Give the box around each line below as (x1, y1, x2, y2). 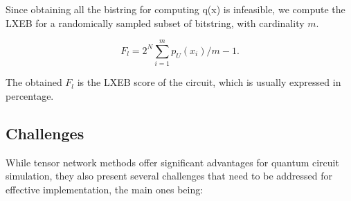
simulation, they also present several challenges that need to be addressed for (6, 168, 332, 183)
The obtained (6, 75, 62, 89)
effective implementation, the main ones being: (6, 182, 204, 196)
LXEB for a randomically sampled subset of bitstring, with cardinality (6, 15, 305, 30)
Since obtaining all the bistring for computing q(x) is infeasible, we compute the (6, 2, 345, 16)
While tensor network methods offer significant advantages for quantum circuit (6, 155, 339, 169)
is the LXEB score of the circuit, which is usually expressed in (77, 75, 341, 89)
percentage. (6, 88, 54, 103)
